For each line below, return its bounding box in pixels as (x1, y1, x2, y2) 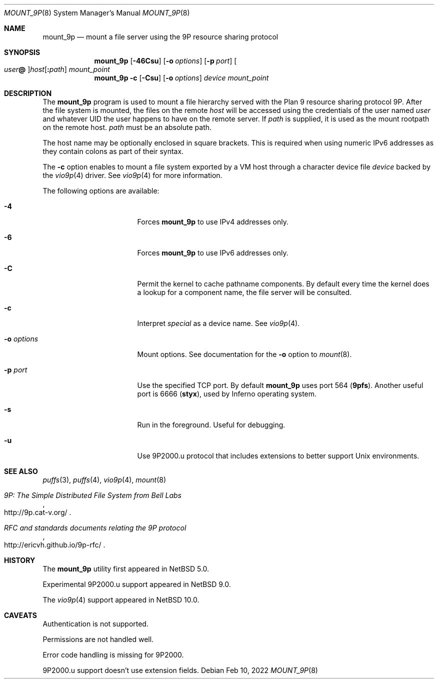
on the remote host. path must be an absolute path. (42, 123, 212, 131)
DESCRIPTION (4, 89, 52, 97)
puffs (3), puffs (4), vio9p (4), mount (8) (42, 475, 166, 484)
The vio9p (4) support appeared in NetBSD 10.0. (42, 595, 199, 604)
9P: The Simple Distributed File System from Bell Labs (4, 491, 181, 499)
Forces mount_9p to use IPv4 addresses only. (137, 217, 289, 226)
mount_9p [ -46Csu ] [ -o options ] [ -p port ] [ (94, 56, 237, 65)
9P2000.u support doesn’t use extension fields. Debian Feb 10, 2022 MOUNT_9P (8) (42, 666, 318, 674)
